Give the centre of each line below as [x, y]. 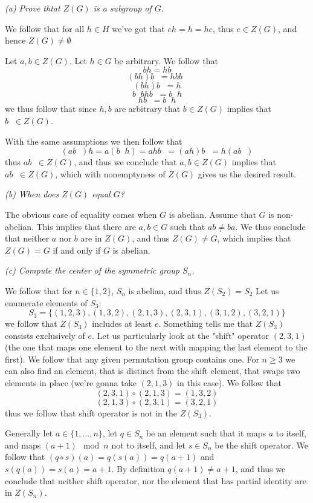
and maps [23, 445]
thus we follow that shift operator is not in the [91, 413]
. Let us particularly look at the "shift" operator [181, 335]
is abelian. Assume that [212, 214]
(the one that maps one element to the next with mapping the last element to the [156, 347]
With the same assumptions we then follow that [94, 141]
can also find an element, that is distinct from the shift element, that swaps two [153, 371]
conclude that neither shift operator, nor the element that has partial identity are [156, 480]
